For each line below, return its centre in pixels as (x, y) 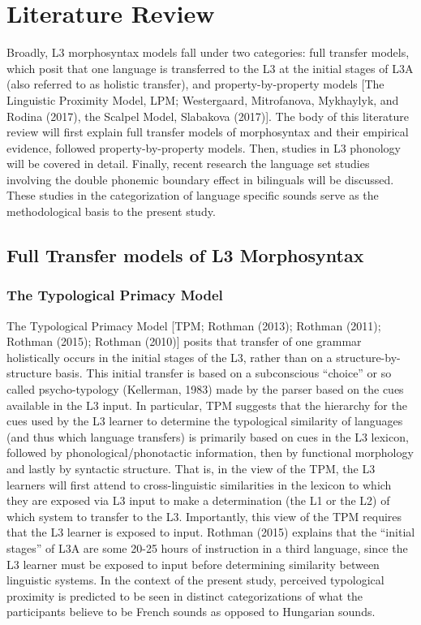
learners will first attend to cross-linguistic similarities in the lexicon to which (199, 484)
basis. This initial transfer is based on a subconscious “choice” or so (223, 373)
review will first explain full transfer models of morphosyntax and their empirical (208, 132)
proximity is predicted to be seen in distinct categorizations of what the (185, 595)
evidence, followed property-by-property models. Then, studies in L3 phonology (204, 147)
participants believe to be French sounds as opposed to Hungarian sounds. (191, 612)
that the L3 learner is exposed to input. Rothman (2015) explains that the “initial (211, 532)
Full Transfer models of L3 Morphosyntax (185, 255)
